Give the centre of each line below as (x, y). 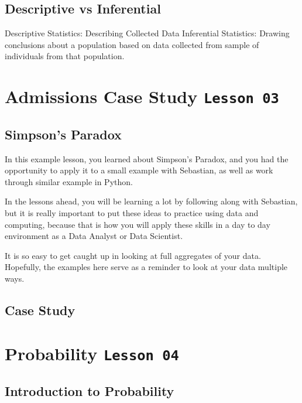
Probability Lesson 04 (92, 353)
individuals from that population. (65, 56)
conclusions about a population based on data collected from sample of (132, 44)
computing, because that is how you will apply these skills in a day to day (138, 224)
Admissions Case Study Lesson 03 (142, 96)
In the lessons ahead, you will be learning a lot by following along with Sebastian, (151, 201)
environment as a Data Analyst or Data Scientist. (94, 236)
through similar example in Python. (69, 181)
